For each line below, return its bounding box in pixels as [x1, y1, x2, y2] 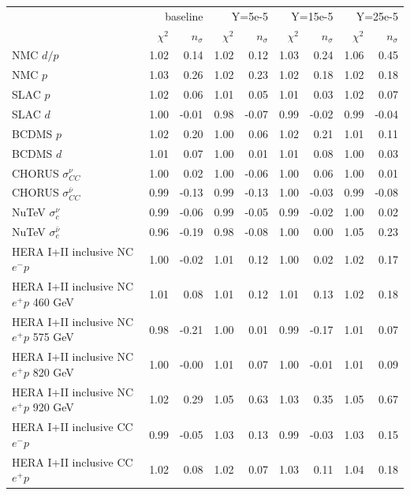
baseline [165, 7, 203, 24]
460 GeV [32, 293, 74, 309]
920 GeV [32, 399, 74, 415]
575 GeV [32, 328, 74, 345]
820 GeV [32, 363, 74, 380]
